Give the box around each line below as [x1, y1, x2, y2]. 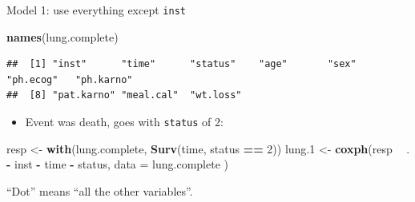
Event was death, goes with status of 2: [25, 113, 224, 130]
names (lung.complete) [6, 28, 119, 45]
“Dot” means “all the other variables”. [6, 182, 193, 199]
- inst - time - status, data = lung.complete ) [6, 156, 228, 172]
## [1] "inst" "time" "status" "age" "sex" [6, 58, 357, 70]
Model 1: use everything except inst [6, 2, 186, 18]
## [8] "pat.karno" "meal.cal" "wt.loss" [6, 89, 242, 101]
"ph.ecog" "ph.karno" [6, 73, 133, 85]
